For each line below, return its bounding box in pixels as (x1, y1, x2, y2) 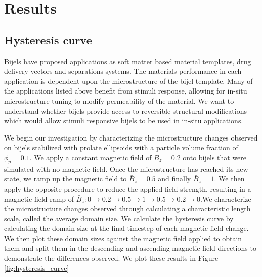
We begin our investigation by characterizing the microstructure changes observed (4, 132, 258, 143)
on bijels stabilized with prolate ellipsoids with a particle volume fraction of (4, 142, 238, 153)
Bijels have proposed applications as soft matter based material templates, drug (4, 56, 251, 66)
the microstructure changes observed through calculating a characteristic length (4, 203, 251, 214)
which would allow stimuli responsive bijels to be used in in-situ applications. (4, 115, 243, 126)
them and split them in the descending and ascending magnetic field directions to (4, 243, 256, 253)
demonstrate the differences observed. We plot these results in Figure (4, 253, 219, 263)
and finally (158, 173, 191, 184)
